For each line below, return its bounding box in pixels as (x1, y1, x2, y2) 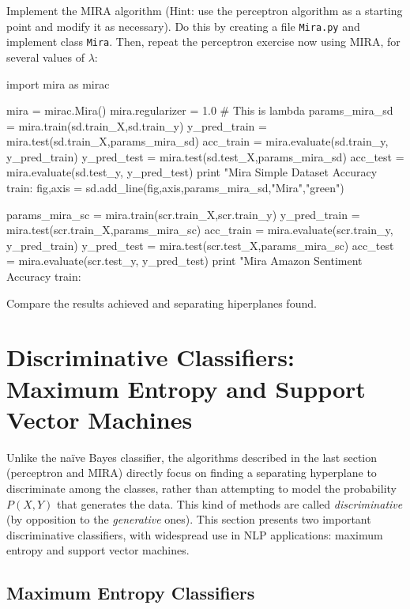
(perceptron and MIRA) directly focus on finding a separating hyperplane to (6, 464, 377, 481)
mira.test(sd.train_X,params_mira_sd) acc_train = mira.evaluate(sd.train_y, (6, 133, 389, 149)
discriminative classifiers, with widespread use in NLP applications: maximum (6, 526, 383, 543)
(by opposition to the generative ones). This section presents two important (6, 511, 371, 528)
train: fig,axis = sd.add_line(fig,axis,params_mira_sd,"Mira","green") (6, 180, 344, 196)
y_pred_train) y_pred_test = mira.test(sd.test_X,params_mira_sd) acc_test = (6, 148, 404, 165)
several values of (6, 48, 85, 65)
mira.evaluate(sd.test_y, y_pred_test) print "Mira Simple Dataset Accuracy (6, 164, 378, 180)
